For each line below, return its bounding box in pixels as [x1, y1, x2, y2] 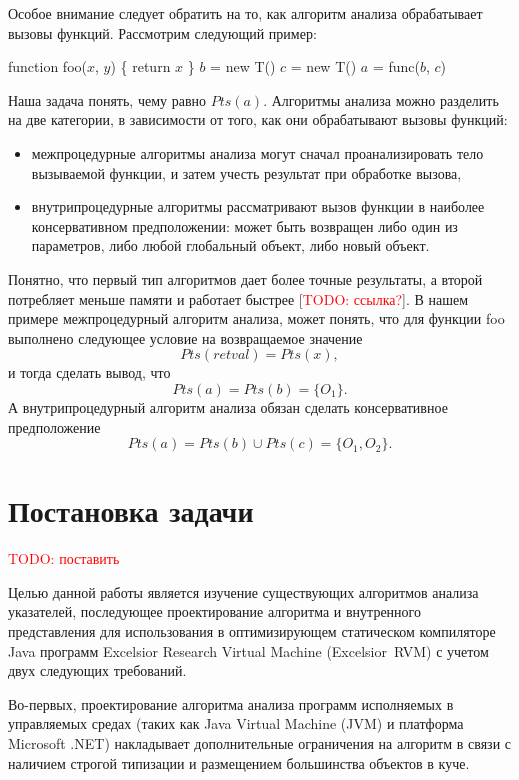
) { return [110, 56, 171, 77]
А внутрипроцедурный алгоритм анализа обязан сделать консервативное [8, 396, 448, 417]
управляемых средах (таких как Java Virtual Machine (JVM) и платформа [8, 713, 464, 734]
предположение [8, 416, 101, 437]
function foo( [8, 56, 87, 77]
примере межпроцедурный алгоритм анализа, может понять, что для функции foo [8, 308, 505, 329]
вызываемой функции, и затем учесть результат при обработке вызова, [31, 162, 462, 183]
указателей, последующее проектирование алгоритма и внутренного [8, 601, 421, 622]
